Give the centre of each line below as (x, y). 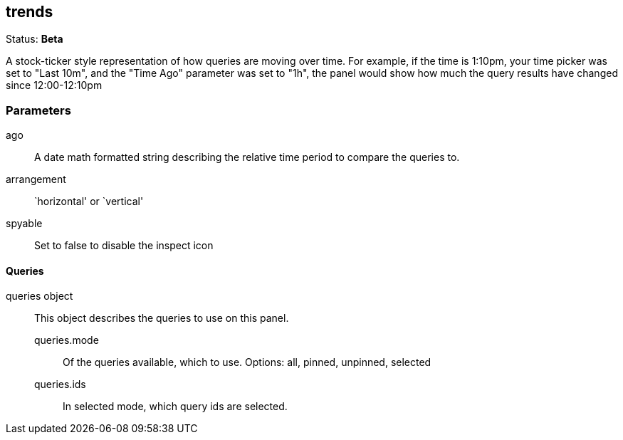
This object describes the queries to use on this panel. (162, 318)
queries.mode (67, 340)
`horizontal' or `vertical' (89, 201)
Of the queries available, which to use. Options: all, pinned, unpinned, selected (247, 362)
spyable (24, 224)
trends (30, 12)
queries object (40, 296)
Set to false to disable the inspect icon (124, 246)
